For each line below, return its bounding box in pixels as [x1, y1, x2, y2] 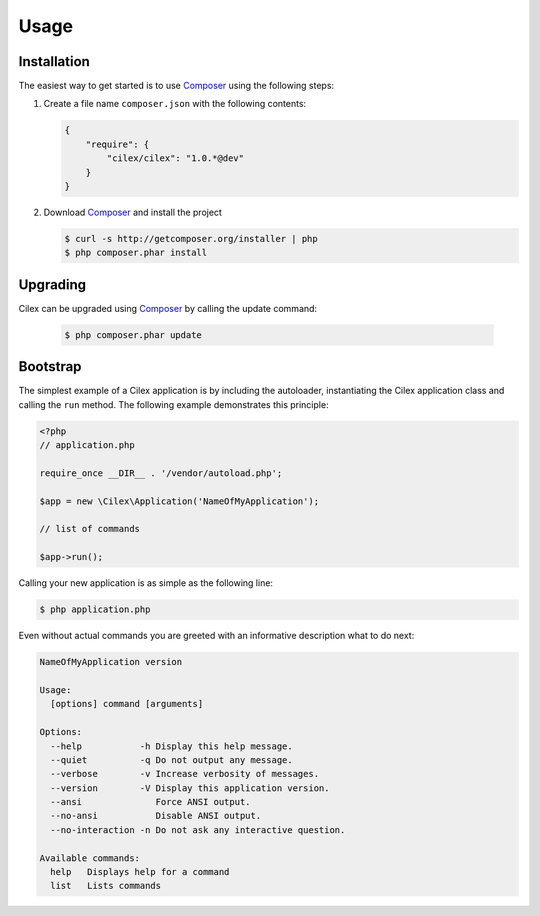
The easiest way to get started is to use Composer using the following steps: [18, 80, 335, 92]
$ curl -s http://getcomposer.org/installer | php [64, 233, 319, 244]
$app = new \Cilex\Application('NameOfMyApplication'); [39, 495, 320, 507]
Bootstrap [18, 358, 82, 375]
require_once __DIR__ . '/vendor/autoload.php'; [39, 467, 283, 479]
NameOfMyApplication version [39, 656, 183, 668]
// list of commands [39, 523, 140, 535]
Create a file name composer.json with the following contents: [43, 98, 307, 110]
